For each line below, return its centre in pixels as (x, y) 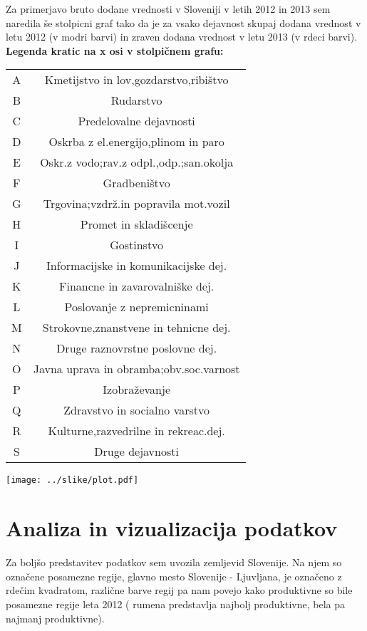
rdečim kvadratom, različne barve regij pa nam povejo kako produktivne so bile (179, 590)
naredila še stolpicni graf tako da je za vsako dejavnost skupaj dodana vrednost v (183, 22)
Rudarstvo (136, 100)
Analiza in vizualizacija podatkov (172, 528)
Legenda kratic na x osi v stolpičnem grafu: (115, 50)
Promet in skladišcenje (136, 224)
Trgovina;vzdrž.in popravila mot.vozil (136, 204)
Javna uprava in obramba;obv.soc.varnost (136, 369)
